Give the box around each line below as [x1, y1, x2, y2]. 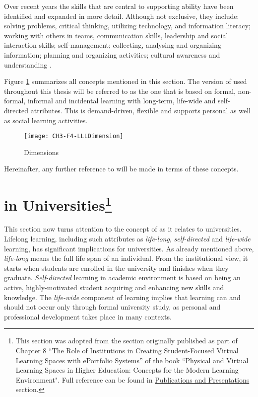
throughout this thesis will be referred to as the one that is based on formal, [4, 85, 236, 96]
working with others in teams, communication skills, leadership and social [4, 30, 228, 40]
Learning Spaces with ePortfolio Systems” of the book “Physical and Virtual [15, 355, 249, 365]
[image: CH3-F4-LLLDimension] [24, 133, 124, 140]
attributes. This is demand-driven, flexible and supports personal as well [30, 105, 251, 115]
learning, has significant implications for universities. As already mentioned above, [4, 243, 254, 253]
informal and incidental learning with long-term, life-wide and [27, 95, 216, 106]
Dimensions [24, 147, 59, 157]
